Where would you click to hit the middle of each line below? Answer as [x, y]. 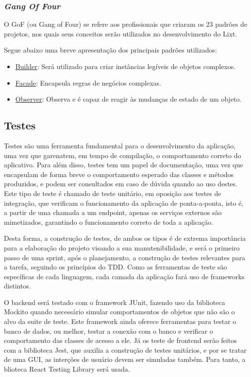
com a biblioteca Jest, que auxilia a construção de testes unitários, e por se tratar [125, 350]
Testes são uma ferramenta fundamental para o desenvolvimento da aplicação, [120, 145]
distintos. [17, 286]
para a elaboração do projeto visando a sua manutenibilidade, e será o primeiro [122, 247]
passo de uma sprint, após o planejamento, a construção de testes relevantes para [125, 257]
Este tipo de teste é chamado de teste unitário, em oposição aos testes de [113, 193]
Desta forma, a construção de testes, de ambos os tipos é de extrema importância [125, 238]
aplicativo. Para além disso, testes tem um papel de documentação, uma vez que [124, 165]
